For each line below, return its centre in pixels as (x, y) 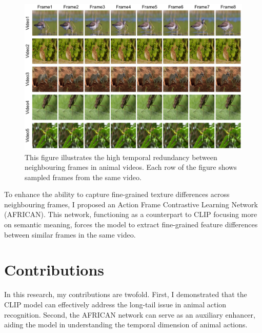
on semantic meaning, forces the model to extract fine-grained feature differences (131, 224)
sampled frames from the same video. (83, 177)
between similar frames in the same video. (70, 234)
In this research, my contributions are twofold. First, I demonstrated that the (126, 294)
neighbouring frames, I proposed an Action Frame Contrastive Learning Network (131, 204)
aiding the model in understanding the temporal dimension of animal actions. (126, 325)
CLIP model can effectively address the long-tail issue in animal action (115, 304)
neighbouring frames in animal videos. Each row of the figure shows (131, 167)
